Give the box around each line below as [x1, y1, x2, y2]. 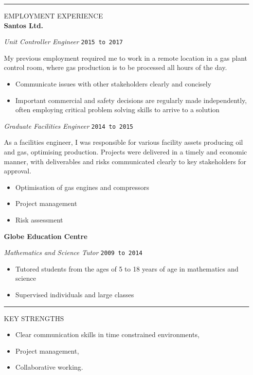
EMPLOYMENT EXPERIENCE [4, 11, 103, 20]
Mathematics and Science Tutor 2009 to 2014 [4, 247, 143, 257]
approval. [4, 166, 32, 176]
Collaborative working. [15, 362, 83, 372]
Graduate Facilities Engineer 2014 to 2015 [4, 120, 133, 131]
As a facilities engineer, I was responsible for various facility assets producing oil [4, 137, 243, 147]
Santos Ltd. [4, 20, 43, 30]
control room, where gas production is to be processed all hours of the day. [4, 62, 227, 72]
